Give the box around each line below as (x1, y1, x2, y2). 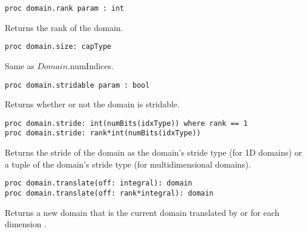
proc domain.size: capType (5, 42, 111, 51)
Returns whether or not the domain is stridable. (5, 98, 180, 110)
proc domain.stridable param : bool (5, 81, 150, 89)
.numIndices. (67, 59, 114, 72)
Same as (5, 59, 35, 72)
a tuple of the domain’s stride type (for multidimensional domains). (5, 157, 251, 170)
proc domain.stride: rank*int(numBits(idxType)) (5, 129, 201, 138)
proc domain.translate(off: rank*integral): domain (5, 188, 214, 197)
